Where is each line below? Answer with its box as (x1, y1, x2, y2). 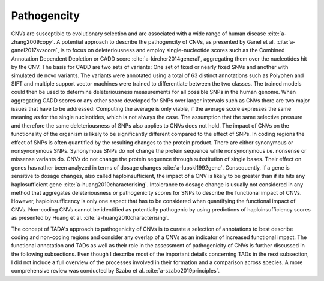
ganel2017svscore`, (11, 47, 59, 54)
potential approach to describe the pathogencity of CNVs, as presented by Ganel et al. (61, 38, 275, 45)
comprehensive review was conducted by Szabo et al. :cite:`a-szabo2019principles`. (11, 267, 220, 274)
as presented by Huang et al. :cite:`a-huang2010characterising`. (11, 214, 169, 222)
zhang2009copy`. (11, 38, 55, 45)
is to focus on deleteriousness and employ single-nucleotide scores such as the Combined (60, 47, 285, 54)
